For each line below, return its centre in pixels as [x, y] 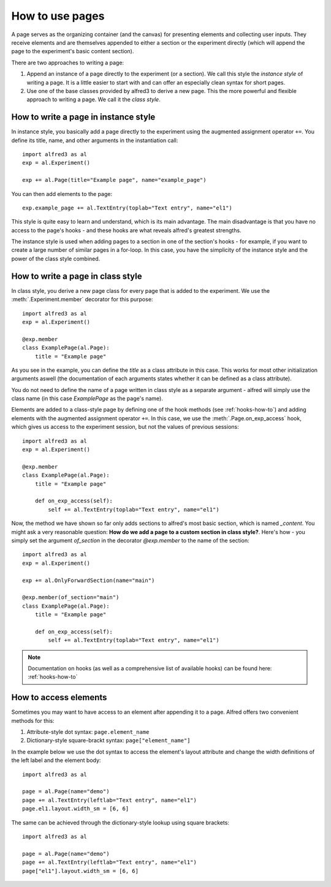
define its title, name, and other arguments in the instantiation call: [95, 140]
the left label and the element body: [56, 760]
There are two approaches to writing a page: [68, 62]
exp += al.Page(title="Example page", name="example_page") [114, 180]
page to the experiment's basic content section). [73, 51]
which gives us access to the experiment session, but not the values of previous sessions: [125, 427]
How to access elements [59, 697]
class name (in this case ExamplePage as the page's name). [87, 399]
